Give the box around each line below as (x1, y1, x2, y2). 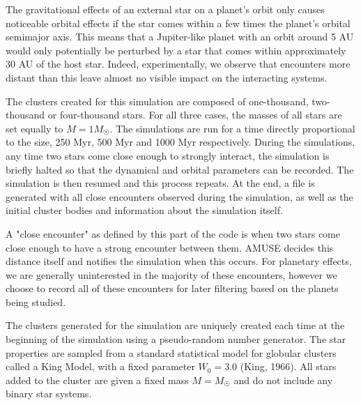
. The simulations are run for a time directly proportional (109, 121, 355, 135)
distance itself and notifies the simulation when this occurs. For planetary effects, (6, 254, 352, 268)
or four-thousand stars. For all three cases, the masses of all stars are (47, 107, 342, 122)
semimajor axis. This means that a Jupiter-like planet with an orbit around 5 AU (6, 29, 354, 44)
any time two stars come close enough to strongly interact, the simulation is (6, 148, 330, 162)
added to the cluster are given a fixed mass (6, 372, 189, 387)
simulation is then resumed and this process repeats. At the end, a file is (6, 176, 315, 190)
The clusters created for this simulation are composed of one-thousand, (6, 93, 309, 108)
